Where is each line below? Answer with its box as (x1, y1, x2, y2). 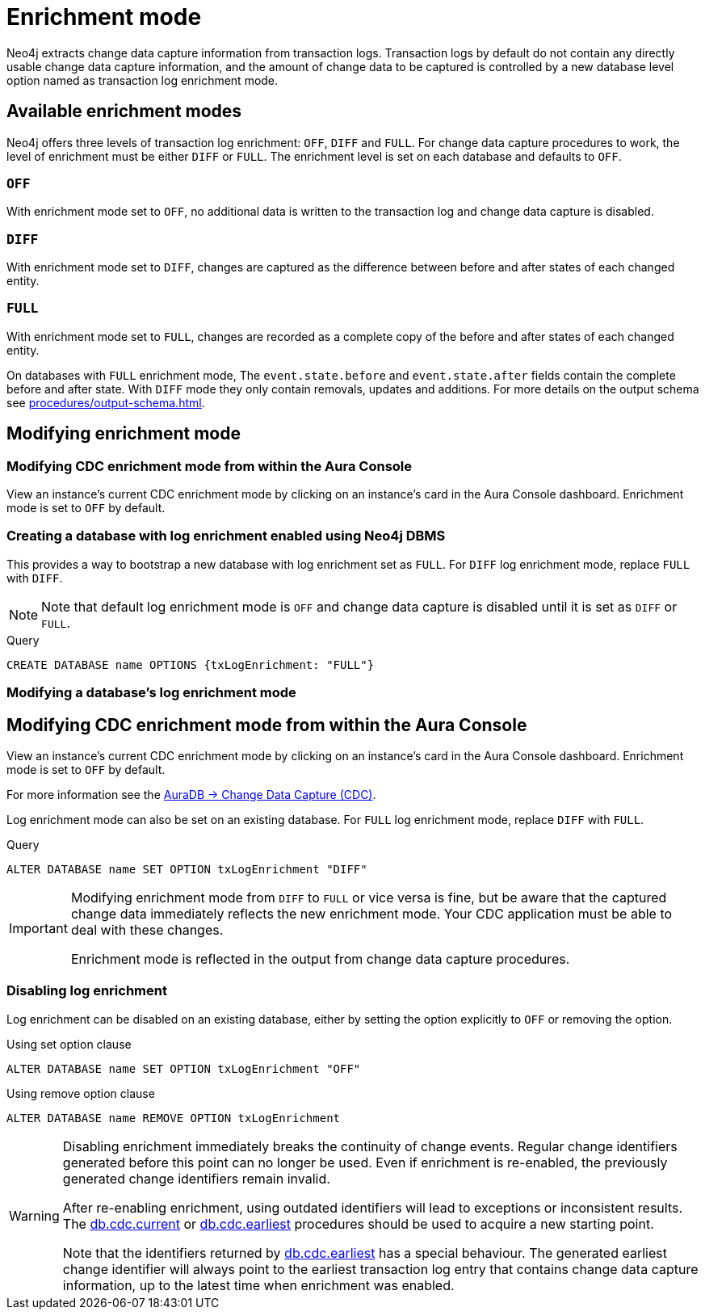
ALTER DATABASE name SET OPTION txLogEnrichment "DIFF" (6, 863, 367, 877)
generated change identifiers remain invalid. (62, 1170, 330, 1187)
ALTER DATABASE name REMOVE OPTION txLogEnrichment (6, 1111, 341, 1125)
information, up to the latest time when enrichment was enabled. (62, 1276, 455, 1293)
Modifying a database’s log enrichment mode (6, 684, 296, 701)
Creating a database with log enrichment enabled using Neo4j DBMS (6, 528, 446, 544)
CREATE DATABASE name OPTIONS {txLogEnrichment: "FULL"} (6, 658, 375, 671)
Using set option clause (6, 1036, 132, 1051)
